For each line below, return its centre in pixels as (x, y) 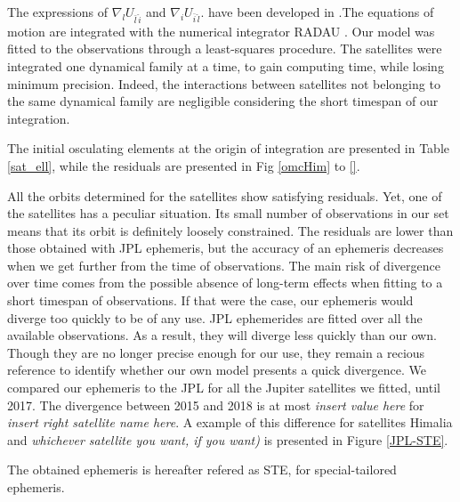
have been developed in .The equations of (321, 12)
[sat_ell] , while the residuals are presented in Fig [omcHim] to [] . (184, 165)
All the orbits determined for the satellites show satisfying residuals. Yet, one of (225, 195)
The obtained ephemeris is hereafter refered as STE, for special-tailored (202, 470)
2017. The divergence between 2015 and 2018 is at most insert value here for (216, 405)
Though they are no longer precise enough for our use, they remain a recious (216, 352)
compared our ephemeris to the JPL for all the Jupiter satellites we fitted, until (224, 388)
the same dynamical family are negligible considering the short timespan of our (223, 101)
